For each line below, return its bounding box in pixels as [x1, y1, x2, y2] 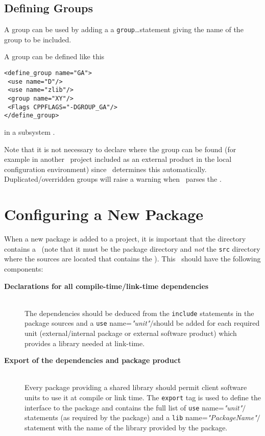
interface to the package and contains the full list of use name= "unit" [25, 402, 243, 413]
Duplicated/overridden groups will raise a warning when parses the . [4, 174, 222, 184]
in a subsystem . [4, 126, 55, 137]
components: [4, 263, 43, 274]
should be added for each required [153, 318, 260, 328]
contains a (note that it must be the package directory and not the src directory [4, 243, 260, 254]
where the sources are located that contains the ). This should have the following [4, 253, 261, 264]
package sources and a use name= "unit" [25, 318, 150, 328]
